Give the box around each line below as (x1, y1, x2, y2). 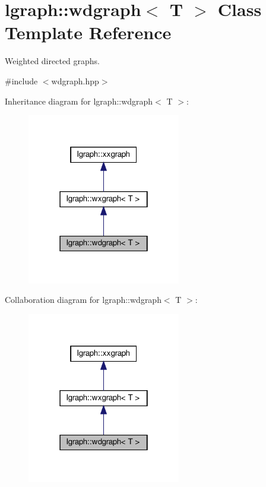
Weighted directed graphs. (5, 55, 100, 67)
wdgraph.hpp (51, 74, 99, 87)
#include (5, 74, 38, 87)
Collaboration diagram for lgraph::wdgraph (5, 293, 161, 306)
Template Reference (5, 20, 172, 45)
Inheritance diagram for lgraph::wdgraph (5, 94, 153, 107)
